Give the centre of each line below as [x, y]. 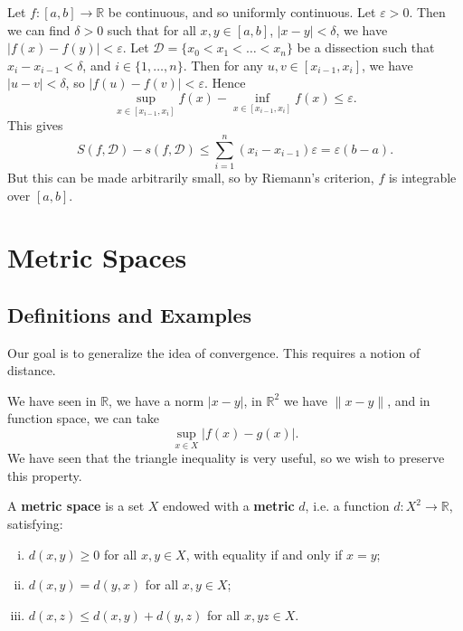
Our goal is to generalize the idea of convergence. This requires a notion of [214, 352]
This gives [35, 125]
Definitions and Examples [130, 314]
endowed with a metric [228, 506]
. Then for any [223, 65]
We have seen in [52, 400]
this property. [45, 475]
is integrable [422, 177]
